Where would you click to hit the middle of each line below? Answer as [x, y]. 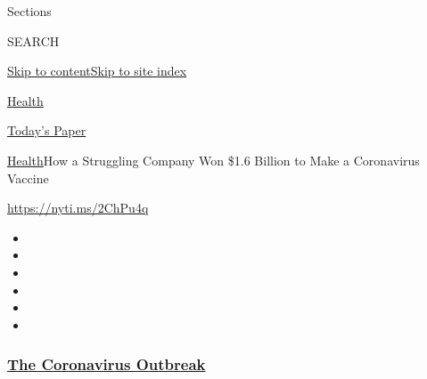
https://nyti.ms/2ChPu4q [78, 208]
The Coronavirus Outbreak [107, 364]
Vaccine [28, 177]
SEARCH [33, 40]
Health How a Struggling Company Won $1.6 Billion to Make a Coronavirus [213, 160]
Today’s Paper [47, 130]
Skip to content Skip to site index [97, 71]
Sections [29, 11]
